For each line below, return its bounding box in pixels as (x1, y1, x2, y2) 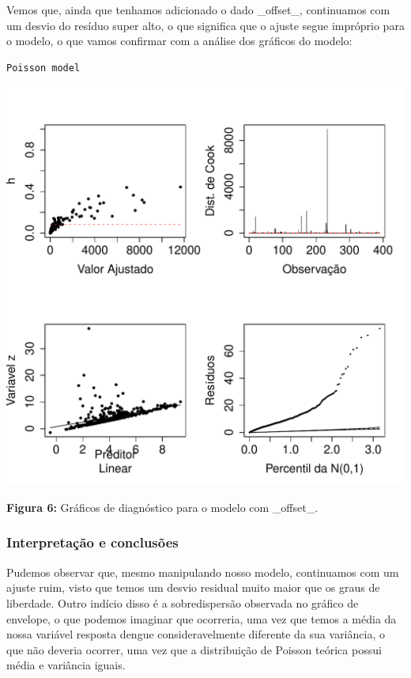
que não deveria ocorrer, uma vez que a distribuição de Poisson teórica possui (6, 641, 382, 657)
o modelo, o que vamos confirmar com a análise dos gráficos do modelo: (6, 32, 353, 49)
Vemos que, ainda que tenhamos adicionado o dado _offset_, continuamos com (6, 2, 390, 17)
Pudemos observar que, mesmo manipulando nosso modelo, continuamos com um (6, 563, 399, 580)
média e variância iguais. (6, 657, 126, 673)
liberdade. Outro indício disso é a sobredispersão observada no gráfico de (6, 594, 359, 611)
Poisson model (6, 62, 81, 74)
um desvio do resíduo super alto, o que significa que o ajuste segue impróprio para (6, 17, 405, 33)
